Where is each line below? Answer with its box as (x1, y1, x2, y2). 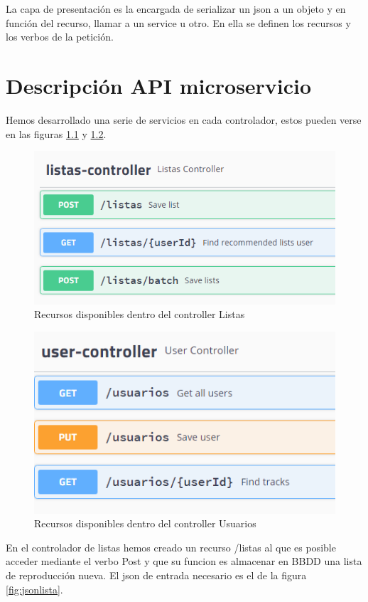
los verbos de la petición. (6, 29, 114, 44)
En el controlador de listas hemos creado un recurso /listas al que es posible (6, 539, 336, 554)
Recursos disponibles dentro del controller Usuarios (34, 516, 256, 531)
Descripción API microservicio (6, 70, 312, 100)
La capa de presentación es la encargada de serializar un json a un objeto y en (6, 1, 346, 16)
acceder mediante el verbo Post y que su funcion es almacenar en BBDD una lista (6, 554, 362, 569)
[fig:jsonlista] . (6, 581, 63, 596)
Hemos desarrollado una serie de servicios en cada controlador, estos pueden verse (6, 112, 362, 127)
